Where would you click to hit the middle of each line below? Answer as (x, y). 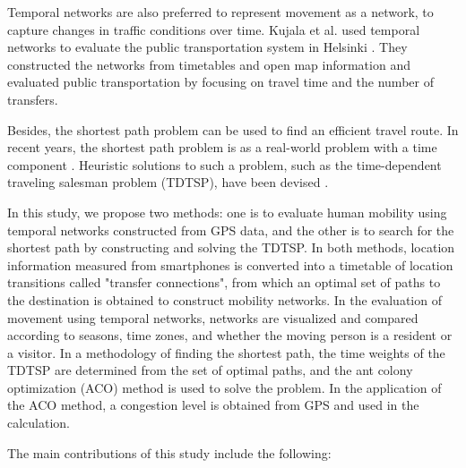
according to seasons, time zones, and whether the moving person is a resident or (230, 335)
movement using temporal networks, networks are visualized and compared (213, 317)
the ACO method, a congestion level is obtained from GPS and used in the (213, 405)
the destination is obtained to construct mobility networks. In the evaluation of (224, 299)
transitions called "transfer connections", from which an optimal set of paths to (224, 282)
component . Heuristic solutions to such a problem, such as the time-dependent (224, 164)
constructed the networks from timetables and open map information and (209, 64)
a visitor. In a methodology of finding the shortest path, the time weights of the (226, 352)
